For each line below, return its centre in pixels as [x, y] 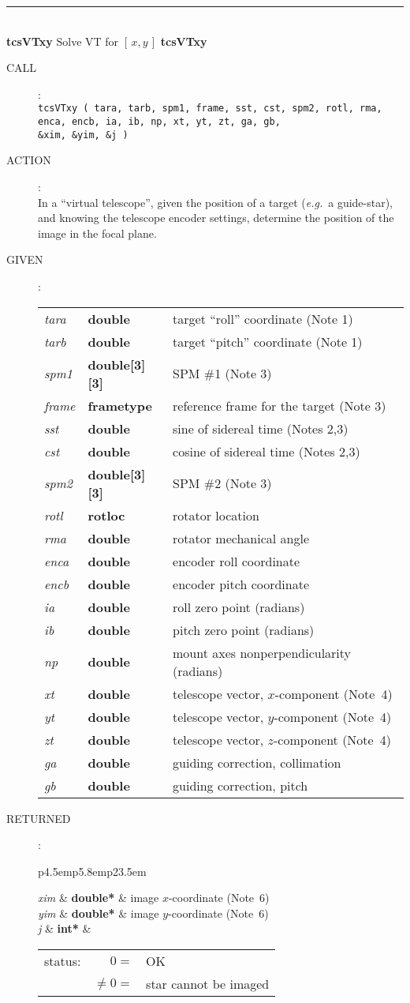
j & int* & [65, 928]
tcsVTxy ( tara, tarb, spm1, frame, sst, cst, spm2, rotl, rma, [210, 109]
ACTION [29, 160]
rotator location [216, 515]
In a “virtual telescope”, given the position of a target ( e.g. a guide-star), [216, 202]
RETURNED [39, 818]
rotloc [106, 515]
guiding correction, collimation [257, 762]
